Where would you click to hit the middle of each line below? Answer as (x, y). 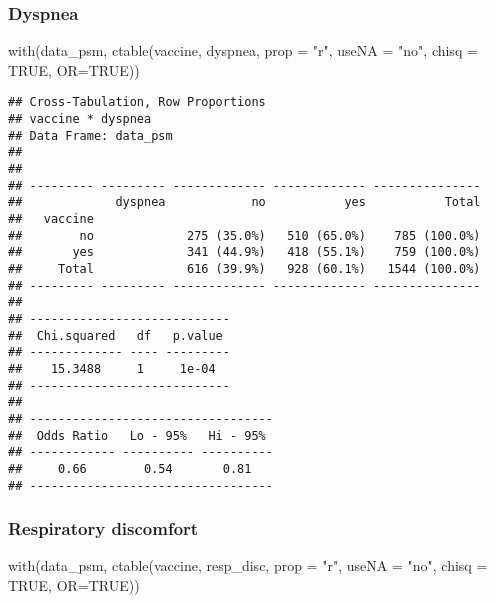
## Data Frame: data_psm (90, 135)
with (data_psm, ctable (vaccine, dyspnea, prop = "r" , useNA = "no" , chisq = (243, 50)
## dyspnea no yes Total (244, 202)
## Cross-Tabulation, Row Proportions (137, 102)
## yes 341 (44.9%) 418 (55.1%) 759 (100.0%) (244, 252)
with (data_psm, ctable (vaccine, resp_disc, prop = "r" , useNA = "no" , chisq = (248, 565)
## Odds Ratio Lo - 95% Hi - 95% (137, 435)
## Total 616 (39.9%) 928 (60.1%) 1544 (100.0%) (244, 268)
